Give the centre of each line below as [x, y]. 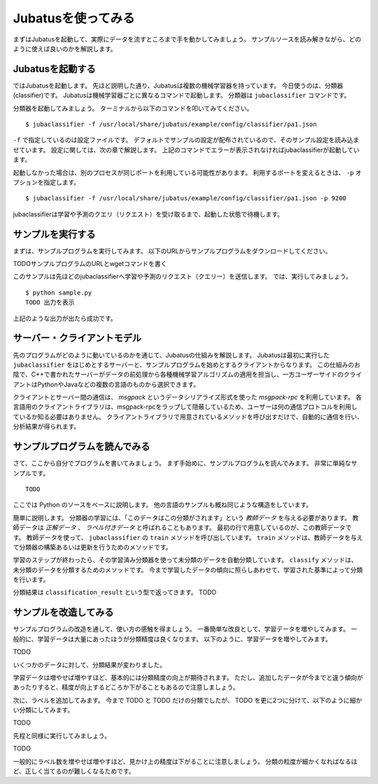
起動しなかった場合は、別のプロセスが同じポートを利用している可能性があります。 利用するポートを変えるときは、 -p [183, 172]
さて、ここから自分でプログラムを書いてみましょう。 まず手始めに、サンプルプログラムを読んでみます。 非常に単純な [182, 463]
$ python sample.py [59, 293]
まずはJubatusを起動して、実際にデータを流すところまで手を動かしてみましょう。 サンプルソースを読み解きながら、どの [187, 39]
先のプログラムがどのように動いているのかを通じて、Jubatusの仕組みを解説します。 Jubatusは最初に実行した [171, 355]
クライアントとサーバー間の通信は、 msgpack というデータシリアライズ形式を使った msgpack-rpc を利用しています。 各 [187, 397]
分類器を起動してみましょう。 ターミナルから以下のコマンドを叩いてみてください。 [133, 108]
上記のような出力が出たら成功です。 [65, 318]
